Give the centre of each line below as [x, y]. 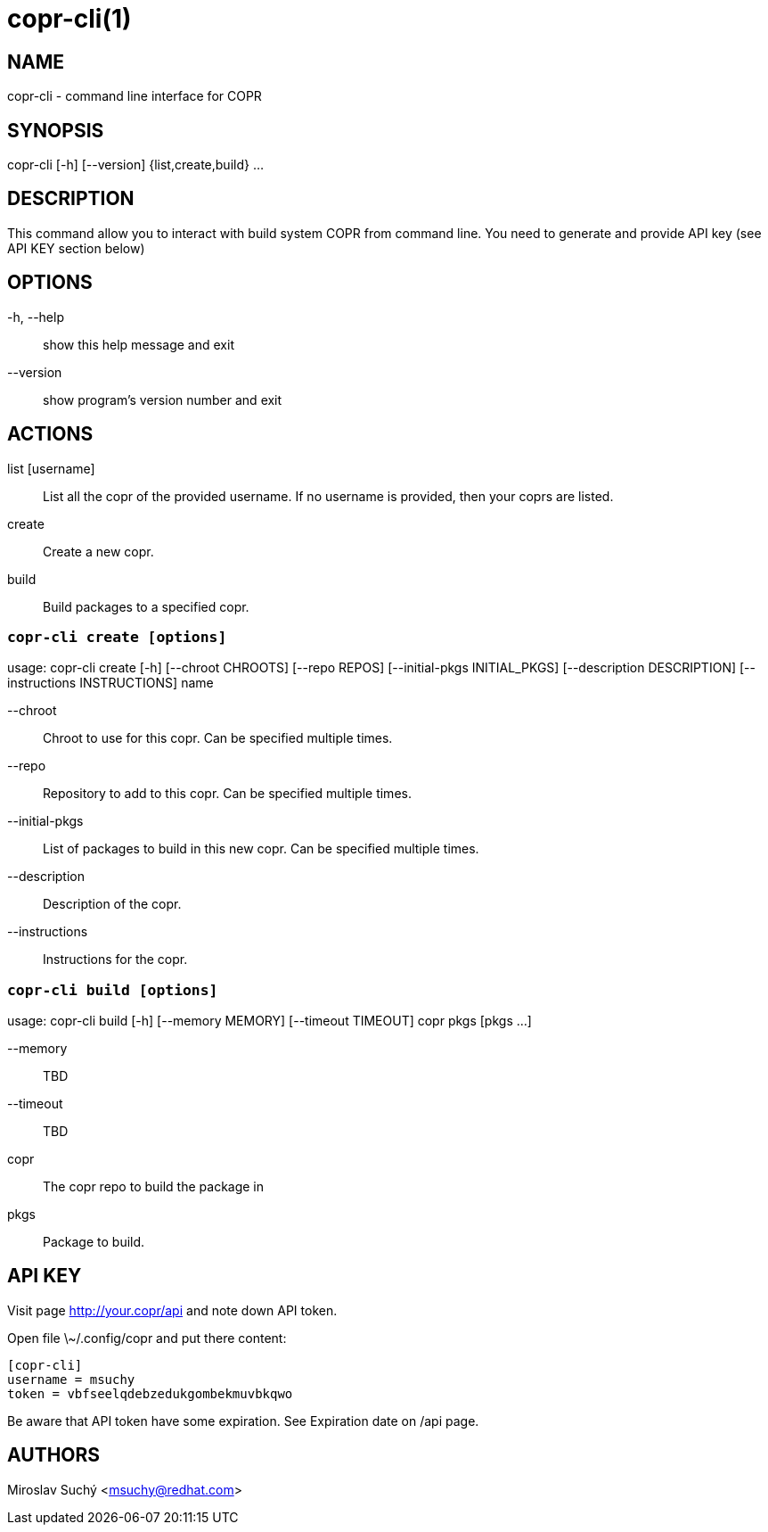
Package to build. [94, 1242]
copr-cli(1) [69, 19]
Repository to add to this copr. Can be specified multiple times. [227, 794]
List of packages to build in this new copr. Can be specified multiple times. [261, 849]
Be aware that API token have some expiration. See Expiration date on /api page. [243, 1421]
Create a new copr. [98, 551]
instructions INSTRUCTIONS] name [110, 683]
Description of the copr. [112, 904]
